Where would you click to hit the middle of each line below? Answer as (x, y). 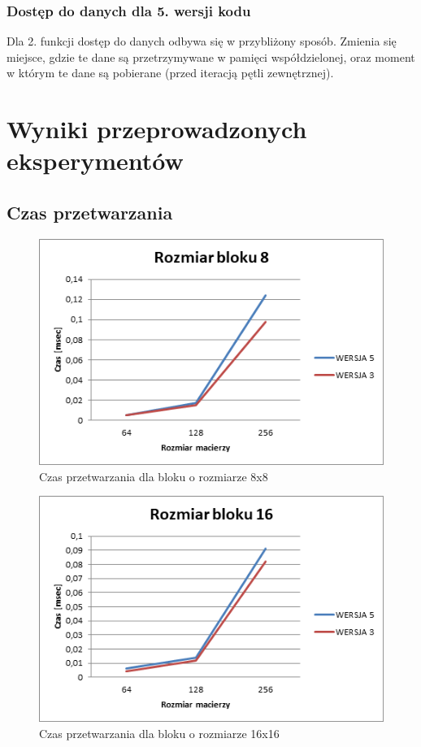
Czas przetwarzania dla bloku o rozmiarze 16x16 (159, 734)
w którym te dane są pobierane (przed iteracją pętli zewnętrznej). (170, 73)
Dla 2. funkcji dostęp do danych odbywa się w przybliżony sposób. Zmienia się (202, 41)
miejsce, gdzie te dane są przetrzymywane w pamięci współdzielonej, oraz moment (211, 56)
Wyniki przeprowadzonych (157, 129)
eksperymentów (95, 161)
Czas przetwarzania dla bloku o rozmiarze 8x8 (154, 476)
